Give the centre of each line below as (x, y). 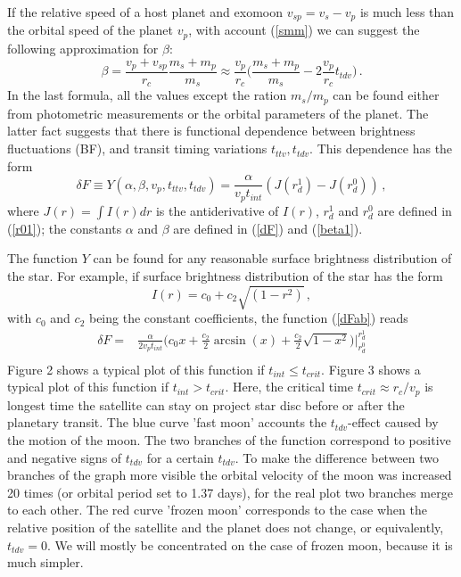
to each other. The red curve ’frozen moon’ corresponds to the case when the (217, 510)
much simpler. (45, 562)
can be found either (386, 95)
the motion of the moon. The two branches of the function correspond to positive (229, 440)
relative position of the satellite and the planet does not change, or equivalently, (226, 528)
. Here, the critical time (289, 387)
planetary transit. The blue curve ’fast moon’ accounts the (167, 422)
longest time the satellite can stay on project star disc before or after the (206, 404)
